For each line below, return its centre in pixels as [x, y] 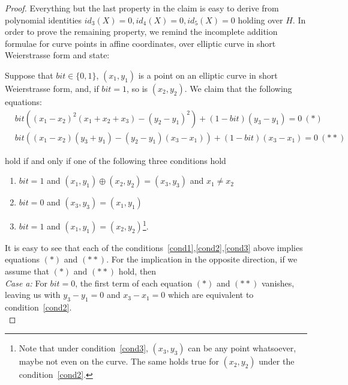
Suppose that [29, 75]
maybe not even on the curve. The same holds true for [119, 361]
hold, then [137, 271]
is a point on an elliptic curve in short [208, 75]
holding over [260, 20]
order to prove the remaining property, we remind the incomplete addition [141, 32]
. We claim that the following [238, 88]
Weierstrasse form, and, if [52, 88]
